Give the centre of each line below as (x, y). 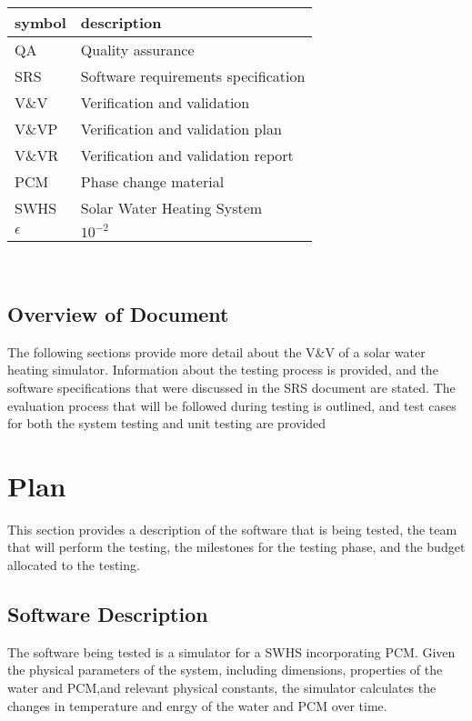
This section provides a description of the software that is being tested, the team (232, 529)
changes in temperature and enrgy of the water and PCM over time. (197, 705)
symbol (40, 22)
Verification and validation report (187, 155)
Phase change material (152, 181)
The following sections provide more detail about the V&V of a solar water (216, 351)
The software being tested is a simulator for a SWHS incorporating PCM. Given (231, 651)
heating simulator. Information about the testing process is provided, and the (223, 370)
